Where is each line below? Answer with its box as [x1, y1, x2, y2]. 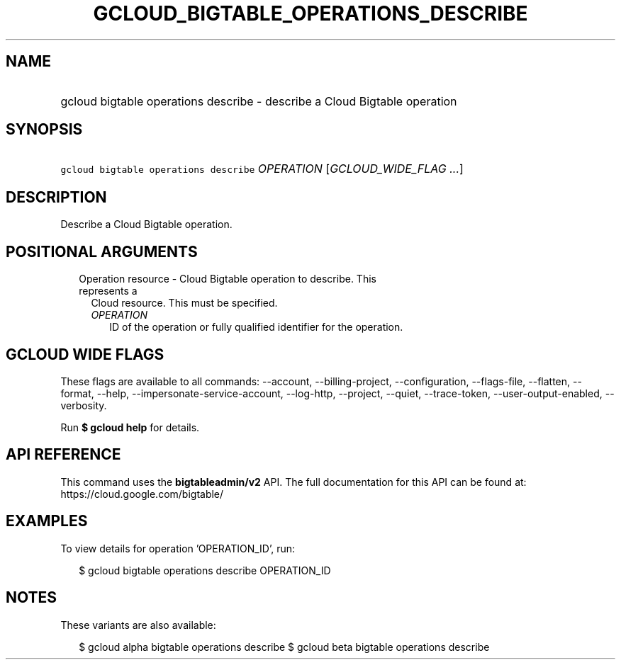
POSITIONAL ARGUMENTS [6, 242, 198, 261]
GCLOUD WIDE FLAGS [6, 345, 164, 363]
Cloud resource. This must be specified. [91, 297, 278, 309]
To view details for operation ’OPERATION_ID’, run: [60, 542, 296, 555]
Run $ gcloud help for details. [60, 421, 200, 433]
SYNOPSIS [6, 120, 83, 139]
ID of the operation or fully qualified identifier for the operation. [109, 321, 403, 334]
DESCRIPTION [6, 188, 107, 206]
